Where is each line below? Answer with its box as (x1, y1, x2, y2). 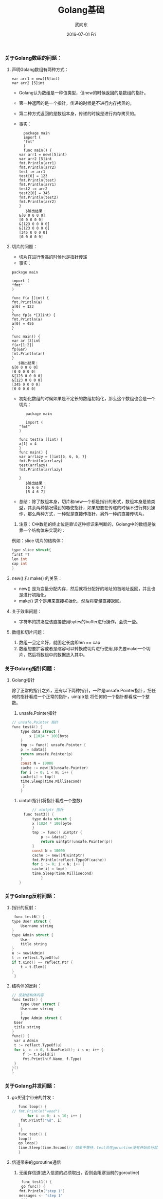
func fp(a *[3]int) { (11, 313, 55, 318)
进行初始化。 (23, 591, 49, 597)
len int (11, 557, 27, 562)
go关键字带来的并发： (11, 1094, 55, 1101)
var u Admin (14, 1038, 38, 1043)
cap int (11, 561, 27, 566)
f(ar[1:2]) (11, 343, 34, 348)
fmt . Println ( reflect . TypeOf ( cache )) (32, 857, 107, 862)
